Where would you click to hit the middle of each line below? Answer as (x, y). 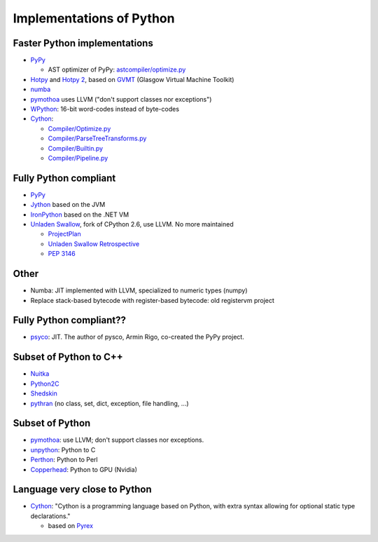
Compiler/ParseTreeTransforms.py (97, 138)
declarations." (50, 516)
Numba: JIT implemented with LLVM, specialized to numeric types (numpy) (139, 290)
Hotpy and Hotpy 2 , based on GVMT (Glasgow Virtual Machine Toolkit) (132, 79)
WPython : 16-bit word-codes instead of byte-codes (105, 109)
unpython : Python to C (63, 449)
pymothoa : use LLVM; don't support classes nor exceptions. (117, 440)
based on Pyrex (71, 526)
